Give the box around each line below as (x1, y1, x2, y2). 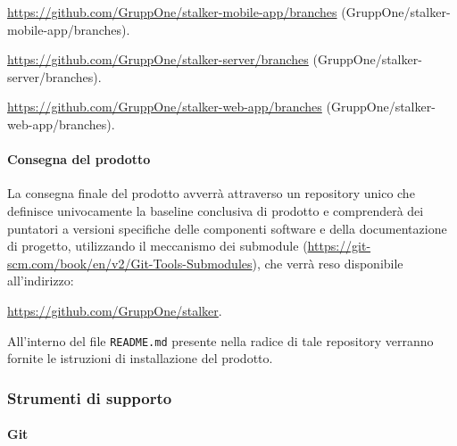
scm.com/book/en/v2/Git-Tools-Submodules (7, 253, 253, 272)
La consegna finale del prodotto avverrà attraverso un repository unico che (7, 184, 415, 202)
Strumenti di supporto (7, 386, 172, 409)
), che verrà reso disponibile (252, 253, 403, 272)
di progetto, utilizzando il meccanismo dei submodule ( (7, 236, 308, 255)
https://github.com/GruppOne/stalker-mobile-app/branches (7, 3, 337, 21)
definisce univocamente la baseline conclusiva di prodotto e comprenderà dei (7, 201, 424, 219)
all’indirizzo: (7, 271, 74, 290)
